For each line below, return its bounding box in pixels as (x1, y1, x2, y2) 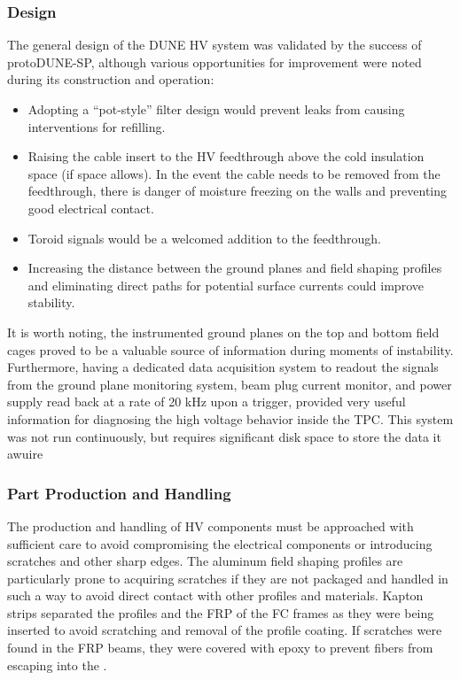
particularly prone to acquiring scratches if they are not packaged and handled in (7, 568, 448, 587)
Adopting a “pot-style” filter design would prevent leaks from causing (27, 100, 405, 118)
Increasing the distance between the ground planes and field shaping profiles (27, 259, 442, 277)
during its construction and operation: (7, 70, 214, 89)
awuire (7, 444, 43, 463)
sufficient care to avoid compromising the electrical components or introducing (7, 534, 433, 552)
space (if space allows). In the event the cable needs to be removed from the (27, 164, 441, 182)
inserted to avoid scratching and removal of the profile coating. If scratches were (7, 621, 442, 639)
